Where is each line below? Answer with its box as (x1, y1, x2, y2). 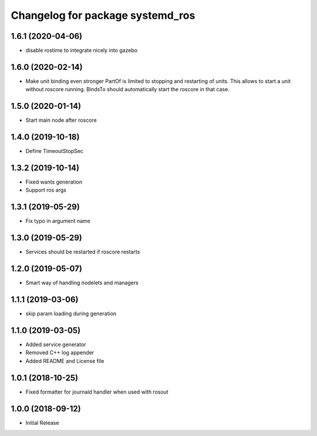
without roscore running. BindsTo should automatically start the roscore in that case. (25, 86, 230, 93)
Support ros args (25, 187, 67, 194)
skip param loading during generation (25, 310, 117, 317)
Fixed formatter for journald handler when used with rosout (25, 388, 168, 395)
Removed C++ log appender (25, 349, 95, 356)
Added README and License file (25, 357, 104, 364)
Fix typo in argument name (25, 218, 90, 225)
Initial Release (25, 419, 59, 426)
